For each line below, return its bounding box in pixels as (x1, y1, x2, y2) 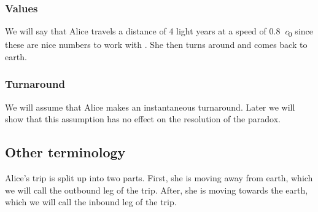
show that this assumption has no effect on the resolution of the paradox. (5, 112, 281, 125)
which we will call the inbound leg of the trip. (5, 195, 177, 208)
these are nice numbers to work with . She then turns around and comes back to (5, 38, 308, 51)
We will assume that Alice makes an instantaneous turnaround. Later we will (5, 100, 295, 113)
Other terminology (5, 143, 126, 162)
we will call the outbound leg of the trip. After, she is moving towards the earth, (5, 183, 308, 196)
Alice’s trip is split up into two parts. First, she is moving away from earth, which (5, 171, 313, 184)
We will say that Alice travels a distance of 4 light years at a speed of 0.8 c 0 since (5, 25, 313, 39)
